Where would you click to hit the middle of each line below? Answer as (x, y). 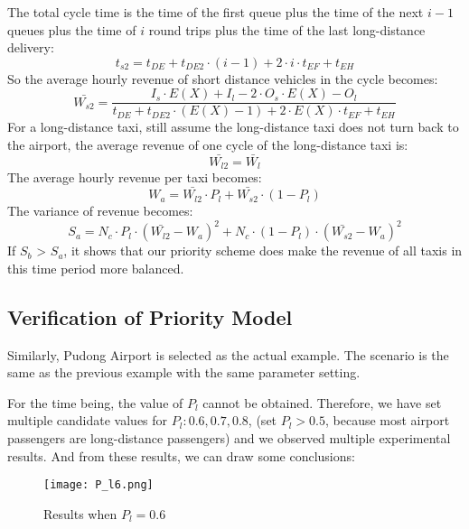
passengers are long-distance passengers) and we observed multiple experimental (229, 437)
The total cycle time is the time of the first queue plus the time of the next (216, 12)
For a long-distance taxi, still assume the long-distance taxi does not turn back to (233, 127)
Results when (80, 513)
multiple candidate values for (88, 420)
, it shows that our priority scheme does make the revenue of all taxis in (263, 251)
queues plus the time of (72, 29)
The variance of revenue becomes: (100, 211)
